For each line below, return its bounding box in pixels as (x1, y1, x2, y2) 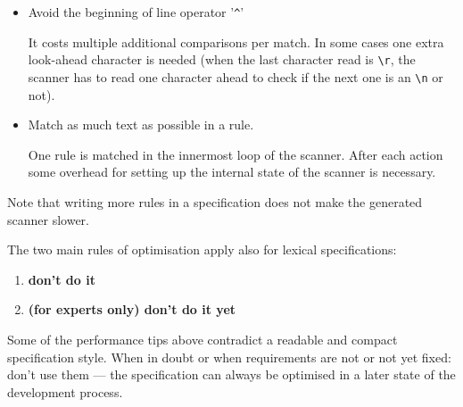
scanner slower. (7, 210, 89, 228)
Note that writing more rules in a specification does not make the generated (7, 192, 423, 211)
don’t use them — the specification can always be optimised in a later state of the (7, 365, 456, 384)
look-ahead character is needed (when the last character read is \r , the (28, 50, 416, 69)
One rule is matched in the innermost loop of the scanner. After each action (28, 145, 443, 163)
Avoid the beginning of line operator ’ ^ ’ (28, 3, 244, 21)
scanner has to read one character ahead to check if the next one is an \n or (28, 67, 443, 86)
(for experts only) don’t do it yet (28, 300, 236, 319)
